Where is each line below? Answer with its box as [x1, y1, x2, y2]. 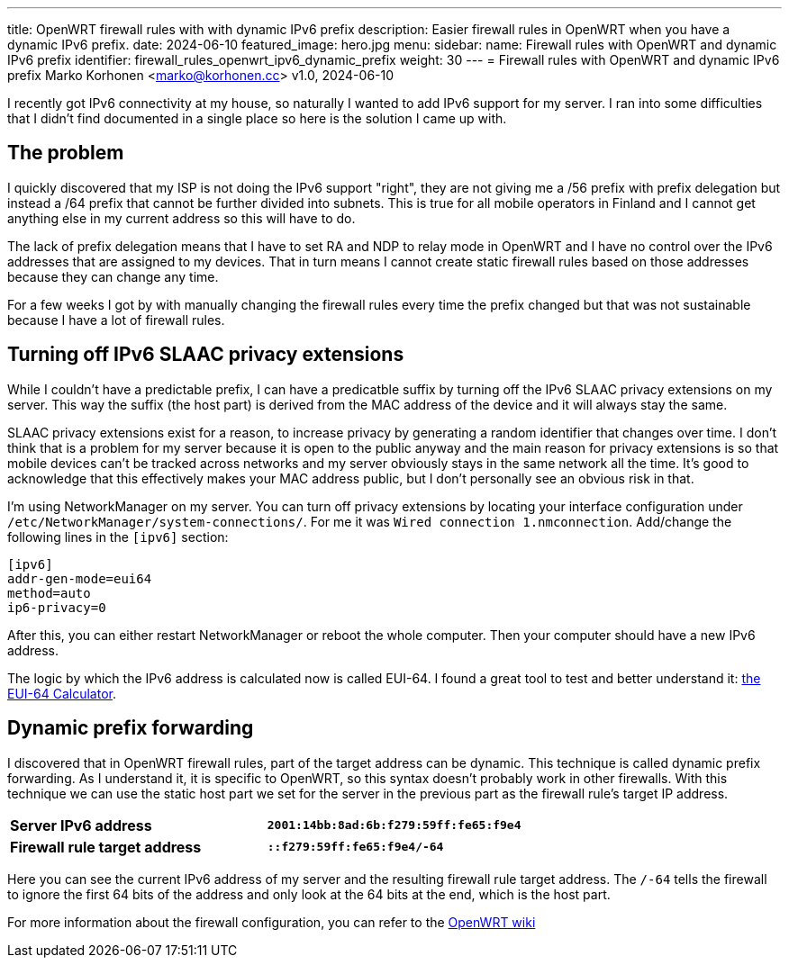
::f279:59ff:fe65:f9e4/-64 [267, 840, 444, 854]
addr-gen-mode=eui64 [7, 571, 152, 586]
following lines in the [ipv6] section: [7, 528, 229, 545]
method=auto [7, 585, 91, 600]
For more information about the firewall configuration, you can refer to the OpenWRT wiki [7, 914, 536, 930]
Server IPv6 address [10, 816, 152, 834]
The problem [7, 141, 124, 165]
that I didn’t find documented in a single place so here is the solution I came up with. [7, 111, 507, 126]
